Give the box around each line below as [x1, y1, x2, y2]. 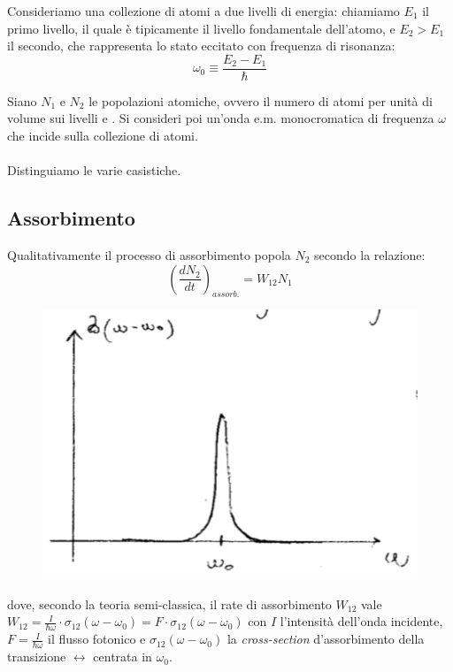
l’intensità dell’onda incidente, [280, 612, 443, 630]
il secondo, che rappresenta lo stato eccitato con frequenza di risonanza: [7, 36, 395, 55]
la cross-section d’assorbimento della [226, 630, 425, 648]
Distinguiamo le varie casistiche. [7, 161, 181, 179]
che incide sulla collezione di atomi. [7, 126, 198, 145]
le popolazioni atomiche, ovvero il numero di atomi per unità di [88, 91, 433, 110]
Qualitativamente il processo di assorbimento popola [7, 246, 291, 264]
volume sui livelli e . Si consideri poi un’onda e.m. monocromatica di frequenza [7, 109, 434, 127]
